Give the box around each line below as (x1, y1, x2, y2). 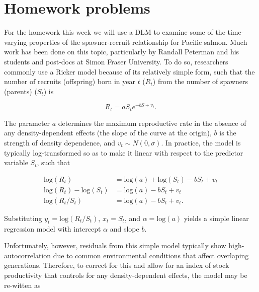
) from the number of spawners (152, 76, 248, 87)
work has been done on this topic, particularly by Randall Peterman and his (4, 46, 239, 57)
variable (4, 157, 28, 168)
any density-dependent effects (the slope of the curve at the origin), (4, 127, 212, 138)
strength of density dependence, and (4, 137, 116, 148)
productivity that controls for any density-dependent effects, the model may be (4, 270, 247, 280)
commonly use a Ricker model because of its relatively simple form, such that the (4, 66, 255, 77)
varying (4, 36, 27, 47)
